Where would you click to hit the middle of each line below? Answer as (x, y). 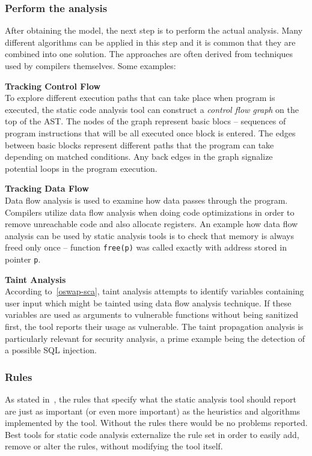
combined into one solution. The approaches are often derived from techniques (149, 54)
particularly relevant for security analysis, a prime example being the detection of (155, 338)
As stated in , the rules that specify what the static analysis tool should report (151, 399)
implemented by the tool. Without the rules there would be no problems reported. (156, 423)
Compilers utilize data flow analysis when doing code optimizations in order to (150, 212)
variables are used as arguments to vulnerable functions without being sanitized (151, 315)
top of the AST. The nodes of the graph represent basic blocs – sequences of (145, 121)
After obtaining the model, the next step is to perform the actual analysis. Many (154, 30)
